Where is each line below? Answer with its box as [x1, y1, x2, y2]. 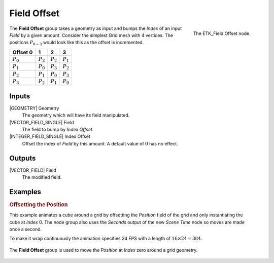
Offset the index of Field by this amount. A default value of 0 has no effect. [22, 140, 179, 146]
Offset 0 [12, 49, 33, 56]
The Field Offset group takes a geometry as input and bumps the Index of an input [9, 25, 182, 31]
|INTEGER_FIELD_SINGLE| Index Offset [9, 133, 91, 139]
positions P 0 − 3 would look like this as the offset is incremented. [9, 40, 144, 47]
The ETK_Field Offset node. [193, 30, 251, 36]
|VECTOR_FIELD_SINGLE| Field [9, 119, 74, 125]
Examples [9, 187, 42, 196]
